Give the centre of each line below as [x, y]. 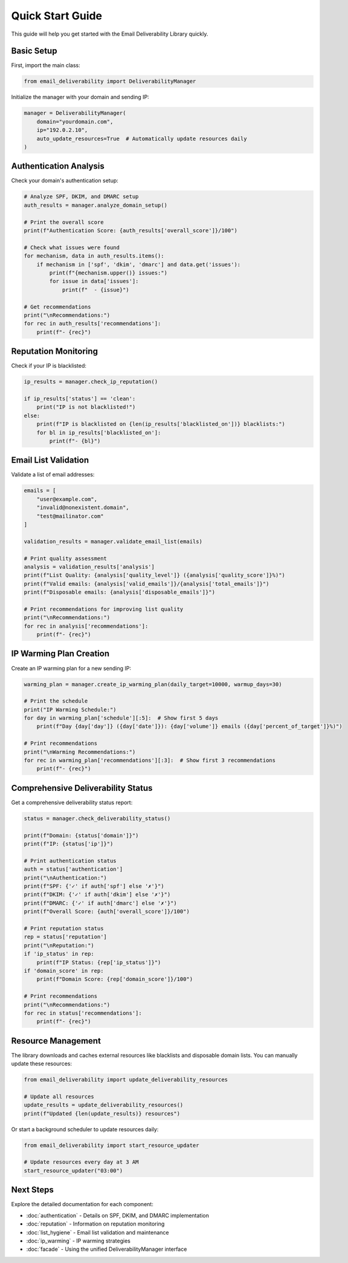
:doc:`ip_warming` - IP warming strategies [79, 1241]
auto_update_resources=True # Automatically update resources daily [142, 138]
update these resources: [42, 1063]
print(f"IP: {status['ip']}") [69, 844]
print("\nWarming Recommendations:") [80, 752]
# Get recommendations [57, 307]
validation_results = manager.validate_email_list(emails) [113, 541]
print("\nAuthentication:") [65, 878]
